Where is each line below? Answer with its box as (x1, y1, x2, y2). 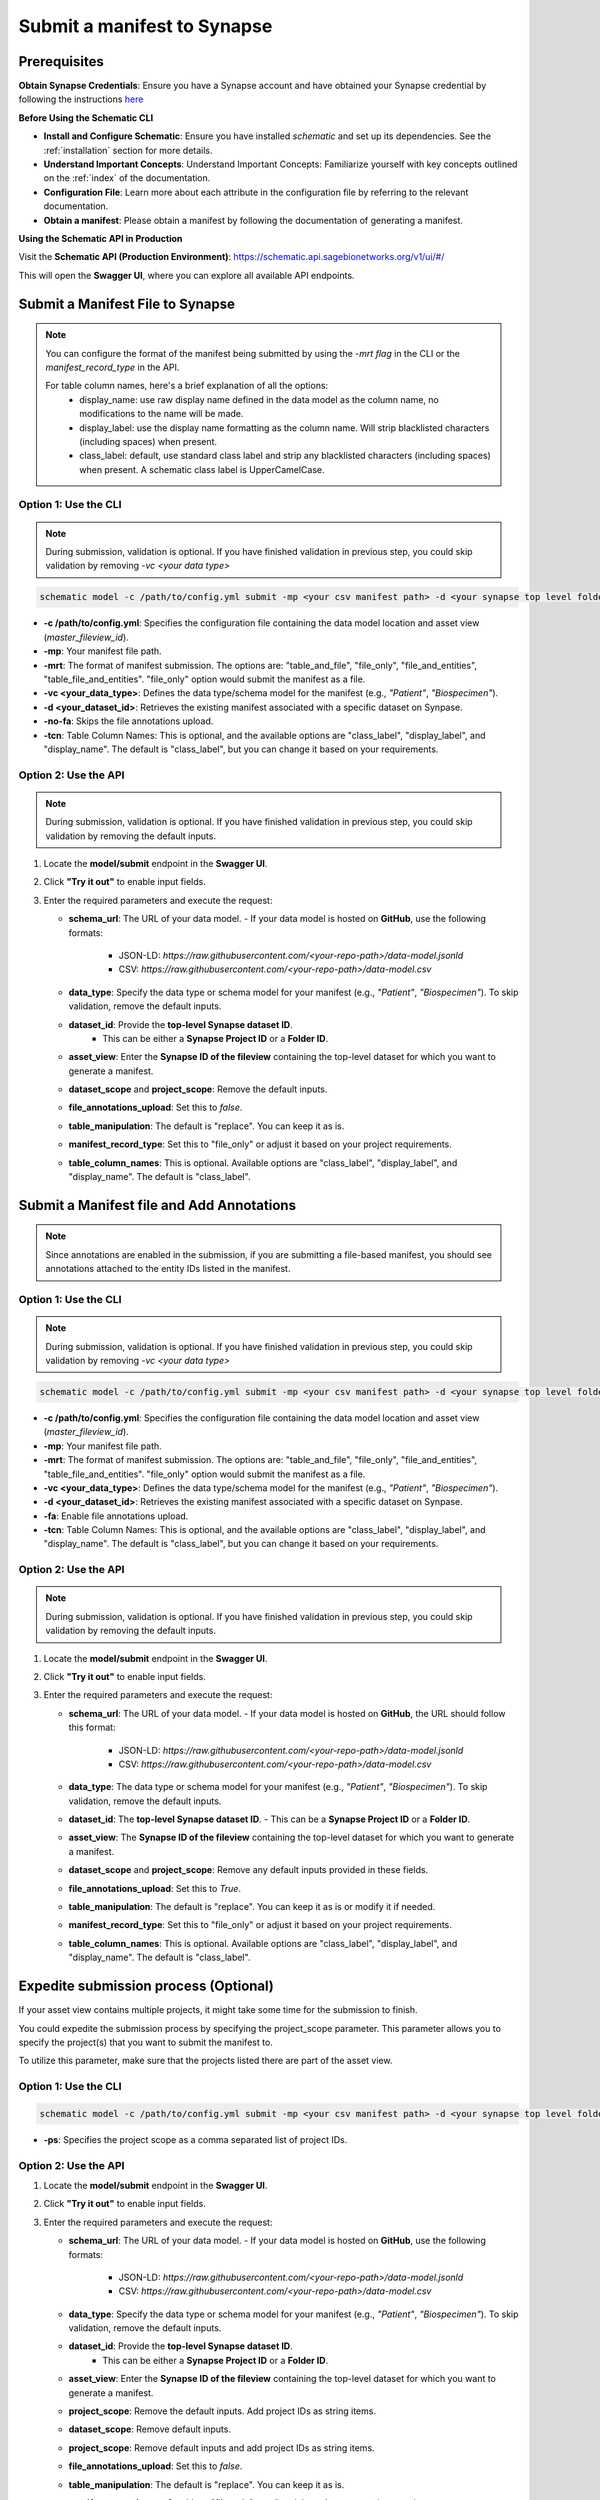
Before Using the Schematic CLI (18, 111, 154, 124)
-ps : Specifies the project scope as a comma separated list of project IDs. (43, 2133, 348, 2145)
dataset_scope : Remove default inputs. (68, 2423, 232, 2435)
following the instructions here (18, 93, 144, 105)
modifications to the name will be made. (79, 408, 244, 420)
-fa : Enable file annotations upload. (43, 1510, 189, 1522)
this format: (68, 1721, 116, 1734)
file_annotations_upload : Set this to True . (68, 1882, 242, 1894)
